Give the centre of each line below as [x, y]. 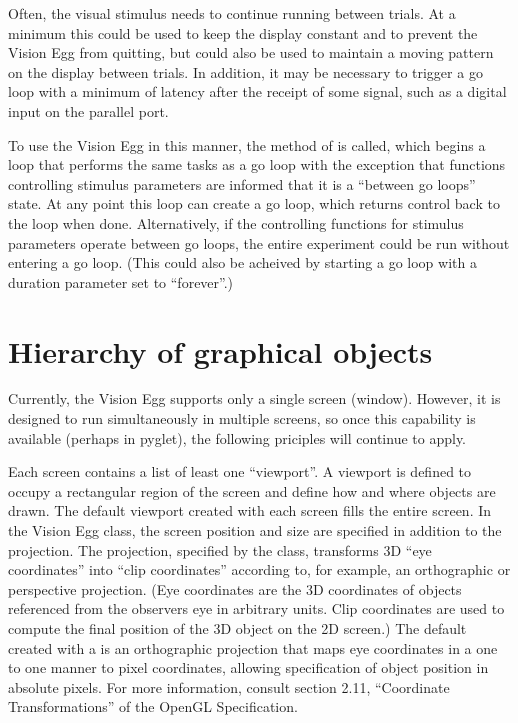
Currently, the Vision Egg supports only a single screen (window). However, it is [254, 398]
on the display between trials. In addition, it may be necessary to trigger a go [245, 71]
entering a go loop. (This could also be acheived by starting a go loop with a [242, 262]
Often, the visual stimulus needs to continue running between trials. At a [232, 13]
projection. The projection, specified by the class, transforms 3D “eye [220, 549]
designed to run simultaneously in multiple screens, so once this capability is [242, 418]
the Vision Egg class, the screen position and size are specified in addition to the [255, 530]
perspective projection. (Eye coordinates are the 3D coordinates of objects [235, 588]
